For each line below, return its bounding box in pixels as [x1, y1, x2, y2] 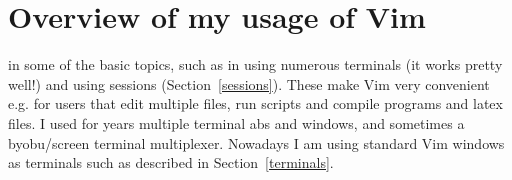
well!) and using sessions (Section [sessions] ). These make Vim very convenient [8, 73, 490, 94]
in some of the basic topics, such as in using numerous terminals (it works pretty [8, 54, 503, 75]
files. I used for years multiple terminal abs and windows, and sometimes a [8, 112, 465, 133]
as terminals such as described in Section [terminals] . [8, 152, 334, 173]
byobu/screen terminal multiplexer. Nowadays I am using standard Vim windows [8, 132, 505, 153]
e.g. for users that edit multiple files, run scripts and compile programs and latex [8, 93, 503, 114]
